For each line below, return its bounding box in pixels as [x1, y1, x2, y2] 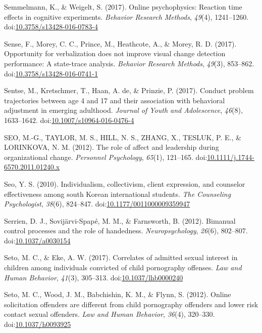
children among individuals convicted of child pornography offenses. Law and [4, 262, 242, 273]
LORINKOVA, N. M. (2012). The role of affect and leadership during [4, 142, 219, 152]
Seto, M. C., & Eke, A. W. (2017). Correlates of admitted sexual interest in [4, 252, 238, 263]
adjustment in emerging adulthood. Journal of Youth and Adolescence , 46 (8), [4, 105, 243, 115]
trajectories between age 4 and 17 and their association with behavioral [4, 95, 225, 105]
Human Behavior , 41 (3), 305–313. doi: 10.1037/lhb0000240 [4, 272, 183, 282]
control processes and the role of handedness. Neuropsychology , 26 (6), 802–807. [4, 225, 248, 236]
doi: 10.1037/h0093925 [4, 319, 71, 329]
